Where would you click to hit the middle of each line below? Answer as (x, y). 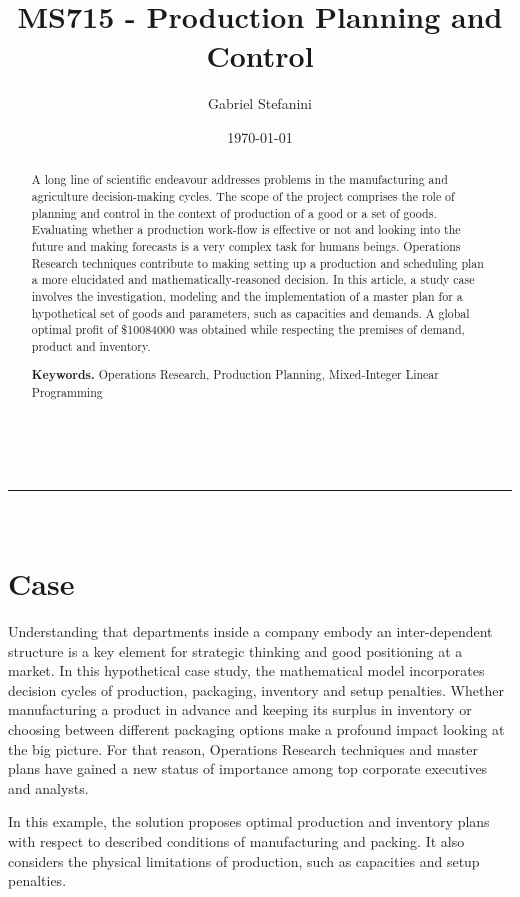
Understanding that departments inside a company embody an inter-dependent (250, 631)
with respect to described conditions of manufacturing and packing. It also (236, 840)
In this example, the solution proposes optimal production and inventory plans (249, 821)
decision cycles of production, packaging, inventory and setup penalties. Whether (256, 689)
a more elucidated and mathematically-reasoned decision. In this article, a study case (253, 279)
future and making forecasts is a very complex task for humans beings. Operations (246, 245)
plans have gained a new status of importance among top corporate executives (248, 768)
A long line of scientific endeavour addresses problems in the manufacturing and (239, 179)
